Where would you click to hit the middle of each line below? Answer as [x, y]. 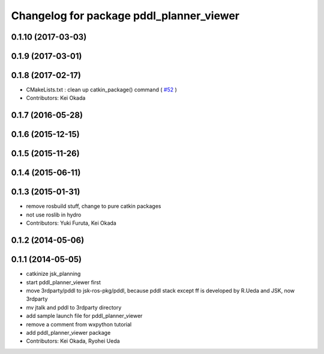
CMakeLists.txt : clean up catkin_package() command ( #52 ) [101, 90]
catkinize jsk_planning [53, 274]
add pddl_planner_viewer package [68, 332]
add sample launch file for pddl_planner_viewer [84, 316]
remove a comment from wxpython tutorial [79, 324]
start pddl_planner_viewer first [64, 282]
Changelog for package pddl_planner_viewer [125, 16]
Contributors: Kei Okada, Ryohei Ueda [73, 341]
